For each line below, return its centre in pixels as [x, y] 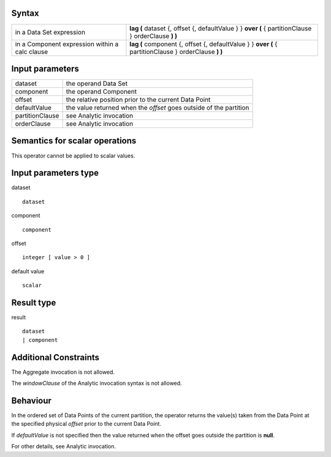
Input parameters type [55, 173]
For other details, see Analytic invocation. [64, 447]
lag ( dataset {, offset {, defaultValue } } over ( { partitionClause [221, 28]
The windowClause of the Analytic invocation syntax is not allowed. [97, 383]
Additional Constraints [55, 357]
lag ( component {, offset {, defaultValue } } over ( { [204, 44]
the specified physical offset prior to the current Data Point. [86, 424]
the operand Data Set [97, 84]
